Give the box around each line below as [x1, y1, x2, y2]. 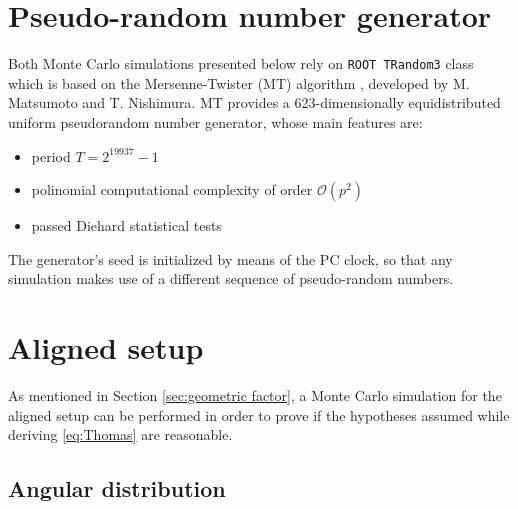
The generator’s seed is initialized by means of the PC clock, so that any [8, 248, 453, 269]
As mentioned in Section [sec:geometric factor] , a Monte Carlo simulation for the [8, 385, 502, 406]
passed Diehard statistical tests [31, 215, 222, 236]
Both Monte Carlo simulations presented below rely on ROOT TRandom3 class [8, 53, 474, 74]
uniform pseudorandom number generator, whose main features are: [8, 111, 423, 132]
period [31, 145, 71, 166]
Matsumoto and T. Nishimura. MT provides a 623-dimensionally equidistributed [8, 92, 501, 113]
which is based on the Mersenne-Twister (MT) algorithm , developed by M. [8, 72, 470, 93]
